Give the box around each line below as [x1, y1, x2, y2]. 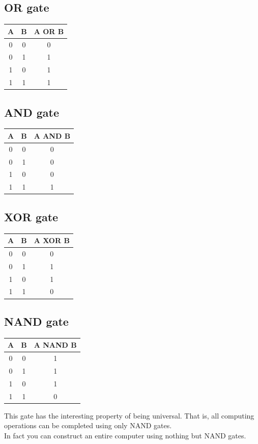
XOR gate [4, 208, 59, 224]
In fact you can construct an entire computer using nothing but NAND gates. [4, 430, 246, 440]
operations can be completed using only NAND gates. [4, 420, 172, 431]
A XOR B [34, 235, 70, 246]
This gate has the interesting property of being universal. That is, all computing [4, 410, 254, 421]
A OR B [34, 25, 64, 36]
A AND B [34, 130, 71, 141]
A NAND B [34, 339, 77, 350]
